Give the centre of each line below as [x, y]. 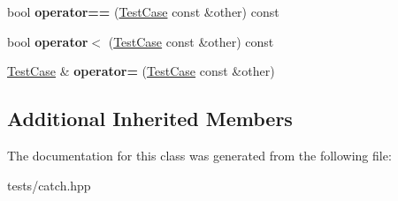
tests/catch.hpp [49, 185]
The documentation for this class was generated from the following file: [199, 155]
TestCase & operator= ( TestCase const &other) [141, 71]
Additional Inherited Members [150, 119]
